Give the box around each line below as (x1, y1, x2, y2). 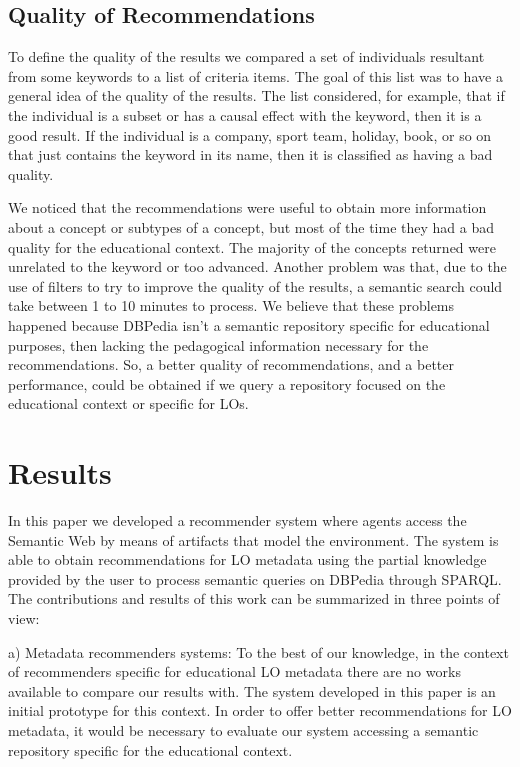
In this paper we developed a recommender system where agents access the (8, 510, 467, 531)
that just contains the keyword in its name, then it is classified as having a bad (8, 144, 493, 165)
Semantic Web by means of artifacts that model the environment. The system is (8, 529, 499, 550)
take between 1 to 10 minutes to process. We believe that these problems (8, 295, 455, 316)
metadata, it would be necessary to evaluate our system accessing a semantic (8, 719, 479, 740)
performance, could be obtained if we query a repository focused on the (8, 373, 446, 394)
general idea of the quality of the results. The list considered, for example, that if (8, 85, 505, 106)
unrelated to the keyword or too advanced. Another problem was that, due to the (8, 256, 507, 277)
